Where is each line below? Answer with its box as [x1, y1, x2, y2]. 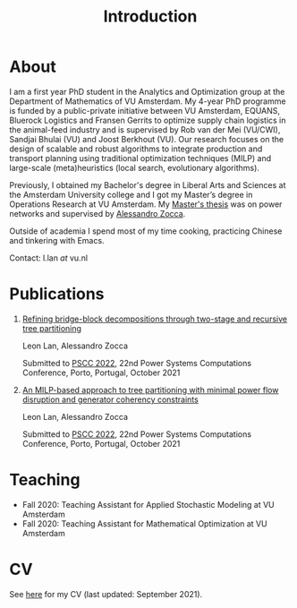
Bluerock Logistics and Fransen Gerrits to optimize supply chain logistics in [9, 115, 286, 125]
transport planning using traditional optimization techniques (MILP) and [9, 152, 272, 163]
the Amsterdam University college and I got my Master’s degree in [9, 189, 253, 200]
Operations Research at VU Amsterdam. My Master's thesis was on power [9, 199, 283, 210]
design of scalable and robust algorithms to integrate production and [9, 143, 263, 154]
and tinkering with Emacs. [9, 235, 105, 245]
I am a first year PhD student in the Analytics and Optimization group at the [9, 86, 285, 97]
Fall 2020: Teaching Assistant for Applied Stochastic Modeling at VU [21, 499, 275, 510]
